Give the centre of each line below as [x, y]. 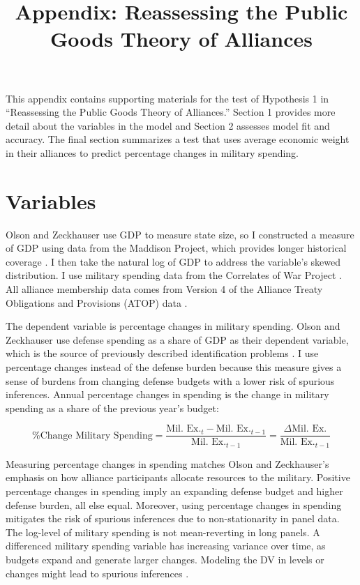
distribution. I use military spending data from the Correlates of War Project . [174, 275]
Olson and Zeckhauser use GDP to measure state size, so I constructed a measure [180, 234]
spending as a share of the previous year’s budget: [112, 408]
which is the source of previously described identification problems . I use [162, 353]
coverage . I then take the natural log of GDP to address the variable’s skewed [173, 261]
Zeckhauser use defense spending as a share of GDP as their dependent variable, [177, 339]
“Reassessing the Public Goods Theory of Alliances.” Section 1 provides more [171, 112]
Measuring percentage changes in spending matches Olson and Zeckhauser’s [167, 463]
